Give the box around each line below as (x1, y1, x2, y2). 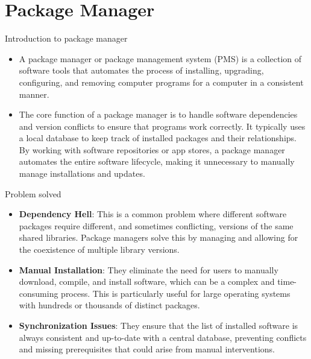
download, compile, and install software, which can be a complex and (19, 275, 275, 288)
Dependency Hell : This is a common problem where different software (19, 208, 287, 220)
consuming (19, 287, 58, 299)
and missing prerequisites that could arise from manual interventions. (19, 343, 275, 355)
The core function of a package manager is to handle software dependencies (19, 108, 298, 121)
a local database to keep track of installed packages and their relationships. (19, 132, 297, 144)
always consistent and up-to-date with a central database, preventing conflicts (19, 331, 307, 343)
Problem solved (5, 187, 61, 200)
